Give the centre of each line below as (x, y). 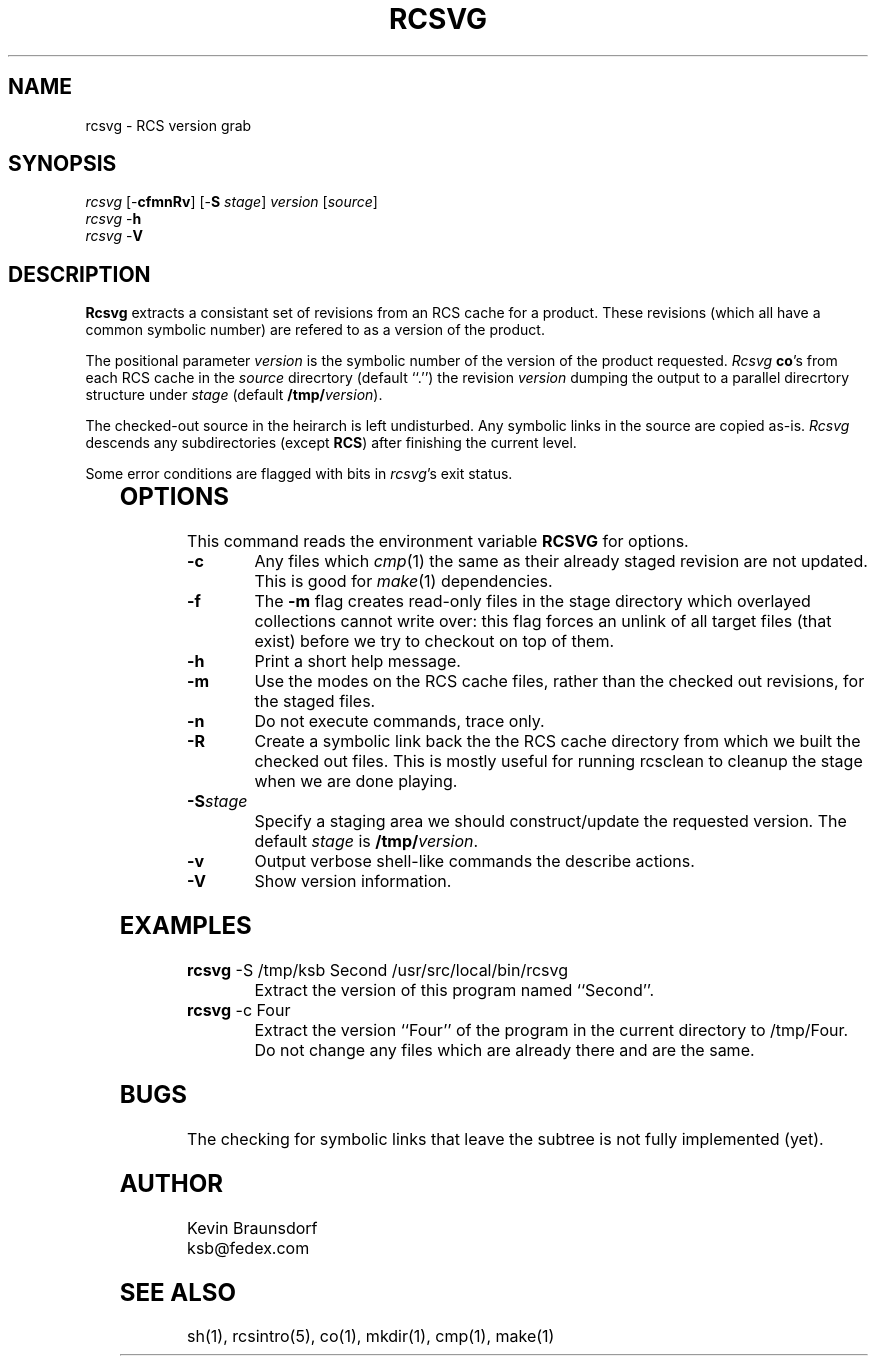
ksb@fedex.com (248, 1247)
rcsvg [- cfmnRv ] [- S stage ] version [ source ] (231, 202)
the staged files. (315, 701)
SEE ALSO (178, 1292)
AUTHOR (171, 1183)
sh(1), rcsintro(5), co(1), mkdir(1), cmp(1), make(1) (371, 1336)
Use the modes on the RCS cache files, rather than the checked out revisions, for (559, 681)
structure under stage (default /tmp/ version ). (234, 395)
